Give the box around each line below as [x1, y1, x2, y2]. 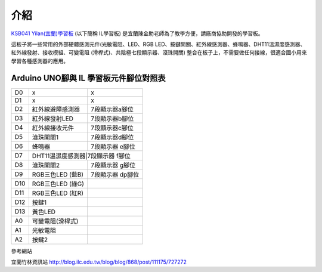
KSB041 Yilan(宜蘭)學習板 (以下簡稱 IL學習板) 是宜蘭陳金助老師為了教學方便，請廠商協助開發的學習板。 [11, 30, 264, 37]
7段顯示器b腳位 [90, 114, 134, 122]
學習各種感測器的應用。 [11, 57, 69, 64]
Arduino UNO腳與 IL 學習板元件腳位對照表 [11, 73, 166, 83]
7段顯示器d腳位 [90, 133, 134, 141]
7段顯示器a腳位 [90, 105, 134, 113]
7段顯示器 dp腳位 [90, 170, 140, 178]
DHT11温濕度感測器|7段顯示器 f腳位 [32, 152, 131, 160]
